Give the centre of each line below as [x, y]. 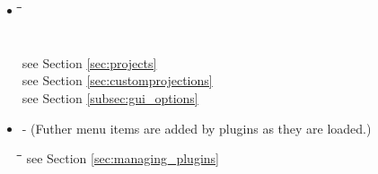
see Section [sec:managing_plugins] [123, 158]
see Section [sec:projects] [89, 62]
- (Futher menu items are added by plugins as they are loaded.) [197, 128]
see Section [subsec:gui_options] [110, 97]
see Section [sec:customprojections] [117, 80]
